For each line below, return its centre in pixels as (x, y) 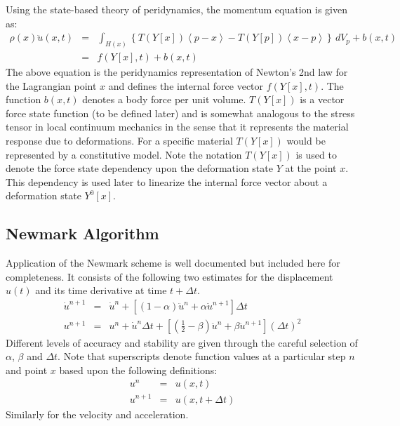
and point (27, 370)
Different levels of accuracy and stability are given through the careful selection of (182, 342)
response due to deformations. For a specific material (119, 141)
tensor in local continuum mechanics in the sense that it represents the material (177, 127)
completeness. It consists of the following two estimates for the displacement (169, 276)
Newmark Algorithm (82, 233)
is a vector (322, 99)
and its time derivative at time (101, 290)
